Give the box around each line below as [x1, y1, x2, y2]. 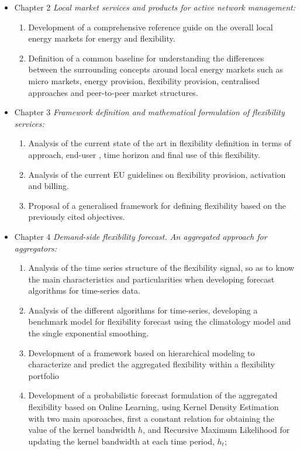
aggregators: [14, 242, 57, 254]
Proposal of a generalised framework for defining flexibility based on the [28, 199, 287, 211]
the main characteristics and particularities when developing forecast [28, 273, 275, 285]
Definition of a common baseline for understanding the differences [28, 51, 264, 64]
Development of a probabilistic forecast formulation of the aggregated [28, 389, 278, 401]
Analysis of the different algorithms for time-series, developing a [28, 304, 258, 316]
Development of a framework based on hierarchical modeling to [28, 346, 255, 359]
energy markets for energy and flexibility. [28, 32, 175, 44]
